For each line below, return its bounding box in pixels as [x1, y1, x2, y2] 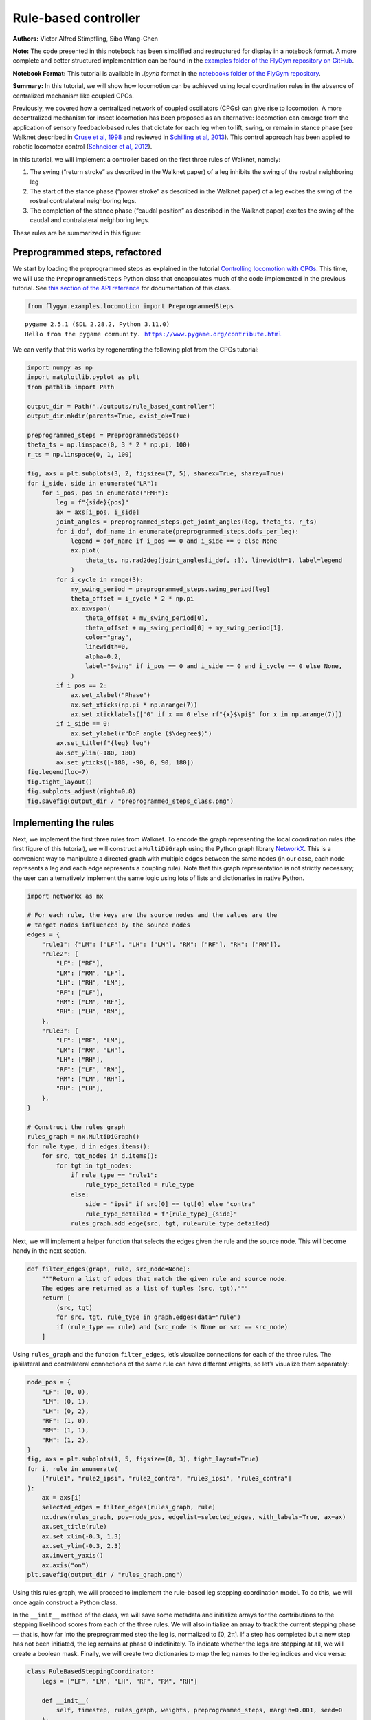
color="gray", [85, 633, 133, 641]
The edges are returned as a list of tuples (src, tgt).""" [41, 1284, 249, 1293]
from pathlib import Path [27, 383, 115, 391]
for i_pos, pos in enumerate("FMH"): [41, 489, 169, 497]
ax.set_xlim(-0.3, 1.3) [41, 1532, 122, 1540]
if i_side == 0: [56, 720, 111, 728]
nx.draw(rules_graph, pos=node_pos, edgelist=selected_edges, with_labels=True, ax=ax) [41, 1513, 346, 1520]
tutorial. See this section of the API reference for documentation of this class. [12, 284, 232, 292]
